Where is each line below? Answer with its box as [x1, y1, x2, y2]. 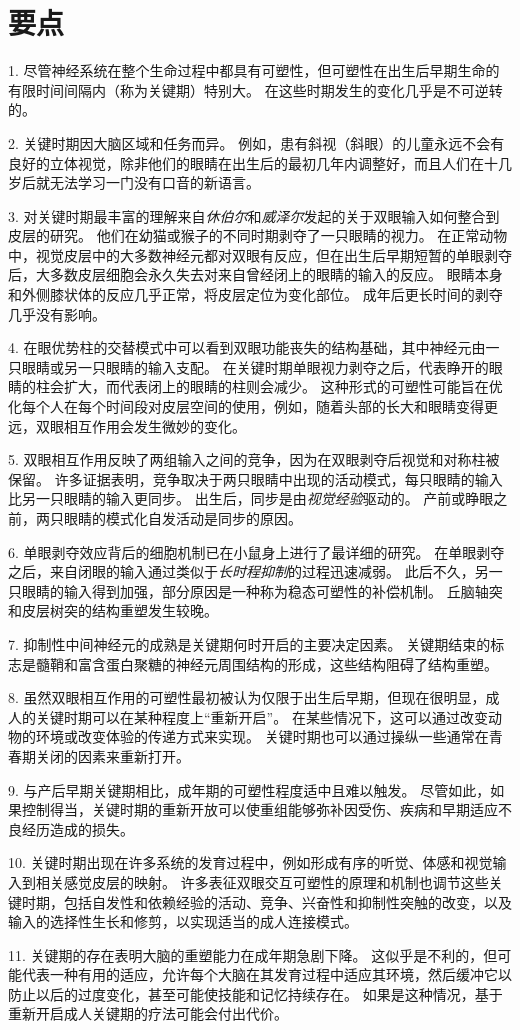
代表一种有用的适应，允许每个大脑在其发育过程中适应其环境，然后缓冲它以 [21, 964, 512, 985]
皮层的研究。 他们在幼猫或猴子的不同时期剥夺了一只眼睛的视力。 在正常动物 [8, 225, 508, 246]
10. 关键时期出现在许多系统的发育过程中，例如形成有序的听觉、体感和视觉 [8, 852, 493, 873]
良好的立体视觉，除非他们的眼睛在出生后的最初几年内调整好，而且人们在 [8, 152, 484, 173]
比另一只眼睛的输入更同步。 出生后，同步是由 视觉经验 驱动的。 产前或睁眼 [8, 488, 494, 509]
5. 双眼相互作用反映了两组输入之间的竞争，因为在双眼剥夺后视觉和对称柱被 [8, 449, 500, 470]
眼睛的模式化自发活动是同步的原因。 [63, 508, 302, 528]
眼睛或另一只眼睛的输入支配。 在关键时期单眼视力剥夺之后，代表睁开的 [21, 356, 489, 377]
